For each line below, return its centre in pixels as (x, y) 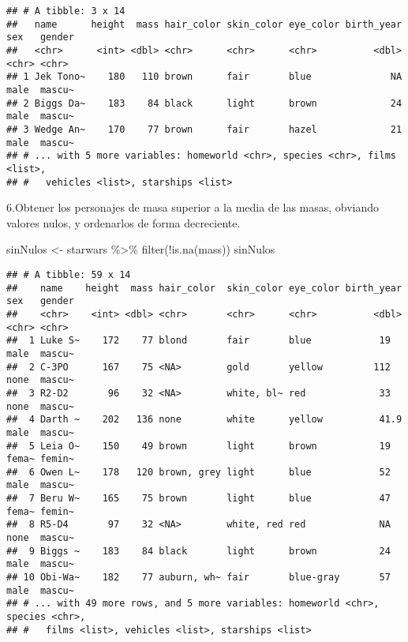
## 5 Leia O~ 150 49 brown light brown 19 (198, 446)
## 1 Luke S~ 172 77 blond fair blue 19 (198, 341)
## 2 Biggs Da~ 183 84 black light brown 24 (204, 103)
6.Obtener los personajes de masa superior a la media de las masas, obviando (193, 207)
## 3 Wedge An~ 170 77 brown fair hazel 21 (204, 129)
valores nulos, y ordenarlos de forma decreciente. (124, 222)
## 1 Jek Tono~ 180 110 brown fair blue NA (204, 77)
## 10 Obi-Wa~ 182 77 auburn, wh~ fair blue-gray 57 (198, 578)
